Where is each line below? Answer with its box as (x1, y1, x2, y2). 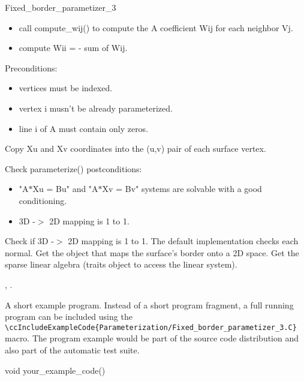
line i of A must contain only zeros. (19, 122, 149, 134)
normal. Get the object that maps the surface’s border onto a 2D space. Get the (5, 246, 299, 259)
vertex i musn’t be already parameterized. (19, 101, 173, 114)
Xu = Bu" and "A (32, 182, 98, 195)
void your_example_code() (5, 364, 106, 376)
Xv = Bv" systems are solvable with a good (102, 182, 262, 195)
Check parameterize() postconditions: (5, 162, 142, 175)
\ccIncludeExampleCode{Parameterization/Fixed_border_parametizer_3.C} (5, 323, 297, 332)
